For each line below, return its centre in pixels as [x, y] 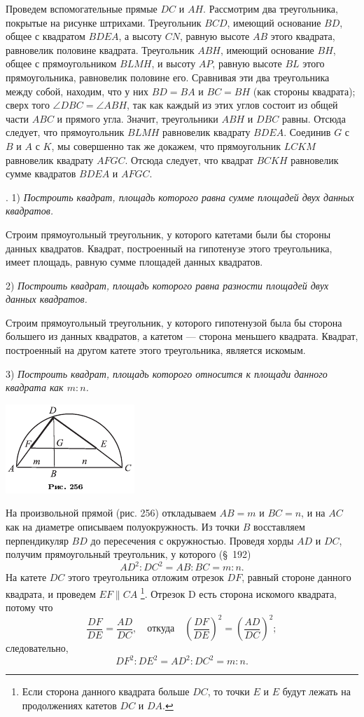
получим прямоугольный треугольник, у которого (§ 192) [128, 554]
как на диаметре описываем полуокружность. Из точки [123, 527]
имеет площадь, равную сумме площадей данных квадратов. [134, 262]
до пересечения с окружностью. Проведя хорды [192, 540]
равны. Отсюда [314, 118]
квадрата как [35, 387]
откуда [161, 629]
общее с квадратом [45, 36]
